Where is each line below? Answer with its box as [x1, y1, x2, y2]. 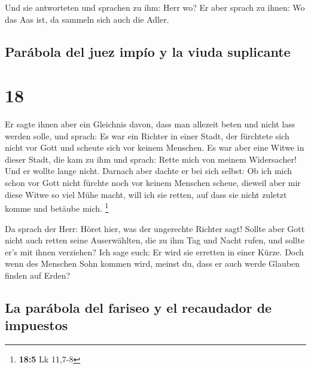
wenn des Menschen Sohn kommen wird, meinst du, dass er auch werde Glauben [5, 257, 300, 270]
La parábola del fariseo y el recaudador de [5, 298, 272, 316]
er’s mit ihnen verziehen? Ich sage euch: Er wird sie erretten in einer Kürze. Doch [5, 245, 304, 258]
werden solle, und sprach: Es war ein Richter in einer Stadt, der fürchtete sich [5, 129, 289, 142]
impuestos [5, 316, 68, 334]
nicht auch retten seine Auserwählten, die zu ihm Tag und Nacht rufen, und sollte [5, 234, 304, 246]
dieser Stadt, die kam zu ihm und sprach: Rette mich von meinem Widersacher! [5, 153, 297, 165]
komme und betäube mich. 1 [5, 200, 109, 214]
